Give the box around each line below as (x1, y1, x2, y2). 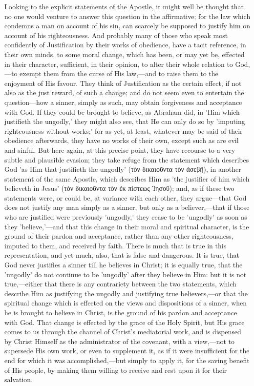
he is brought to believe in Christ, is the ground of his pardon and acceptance (4, 307, 237, 317)
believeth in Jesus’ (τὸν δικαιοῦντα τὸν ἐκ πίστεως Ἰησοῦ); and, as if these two (4, 183, 234, 193)
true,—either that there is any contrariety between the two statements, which (4, 279, 236, 289)
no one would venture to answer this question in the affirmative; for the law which (4, 11, 251, 21)
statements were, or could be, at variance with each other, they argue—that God (4, 192, 247, 203)
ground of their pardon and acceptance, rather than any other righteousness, (4, 231, 233, 241)
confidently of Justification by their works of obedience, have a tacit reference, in (4, 40, 246, 50)
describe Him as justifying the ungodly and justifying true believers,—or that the (4, 288, 248, 298)
